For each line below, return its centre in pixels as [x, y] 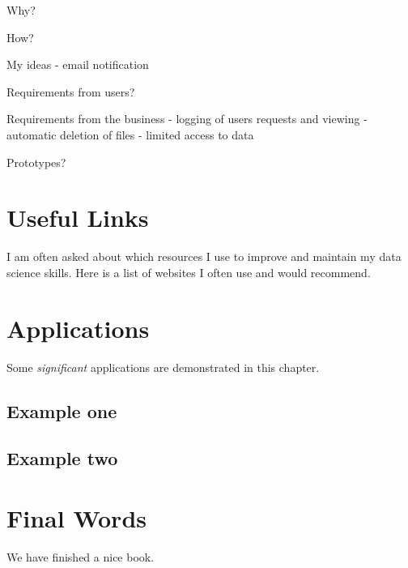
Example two [62, 458]
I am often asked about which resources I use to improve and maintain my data [204, 256]
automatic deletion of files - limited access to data [130, 134]
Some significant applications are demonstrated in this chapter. [163, 367]
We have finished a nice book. [81, 556]
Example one [62, 410]
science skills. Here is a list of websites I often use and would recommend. [189, 272]
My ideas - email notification [78, 64]
